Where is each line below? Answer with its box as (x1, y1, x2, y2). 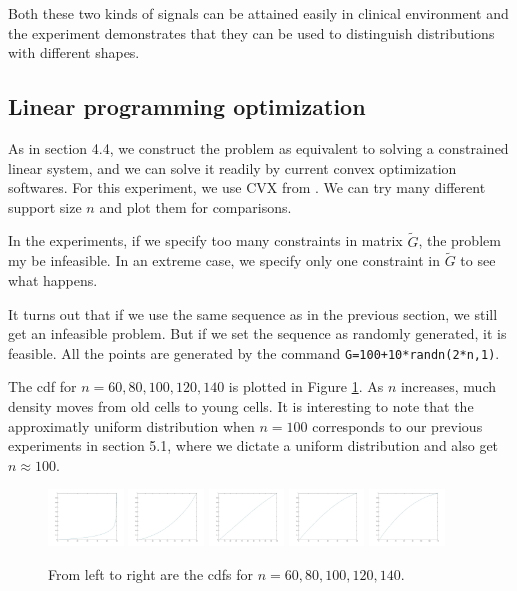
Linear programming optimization (8, 91, 366, 122)
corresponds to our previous (312, 415, 483, 436)
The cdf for (8, 376, 77, 397)
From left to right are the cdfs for (48, 563, 253, 584)
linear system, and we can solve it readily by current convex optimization (8, 157, 457, 178)
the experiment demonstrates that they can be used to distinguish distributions (8, 22, 495, 43)
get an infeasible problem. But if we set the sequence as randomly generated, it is (8, 323, 507, 344)
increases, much (400, 376, 497, 397)
